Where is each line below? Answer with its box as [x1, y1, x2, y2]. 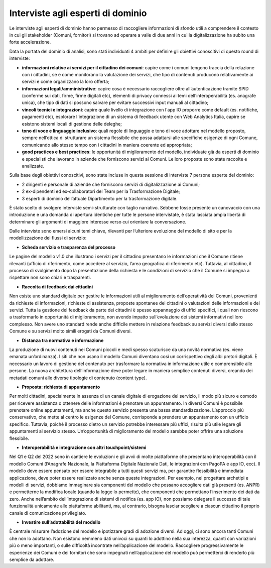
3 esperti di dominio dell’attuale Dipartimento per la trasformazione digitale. [22, 195, 178, 201]
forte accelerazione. [9, 39, 51, 45]
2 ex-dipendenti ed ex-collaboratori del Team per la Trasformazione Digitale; [22, 188, 180, 194]
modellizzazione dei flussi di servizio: [9, 235, 87, 241]
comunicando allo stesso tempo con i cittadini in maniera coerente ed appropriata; [22, 142, 192, 148]
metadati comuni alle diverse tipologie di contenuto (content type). [9, 375, 147, 381]
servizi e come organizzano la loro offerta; [22, 78, 110, 85]
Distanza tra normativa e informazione [22, 337, 104, 344]
